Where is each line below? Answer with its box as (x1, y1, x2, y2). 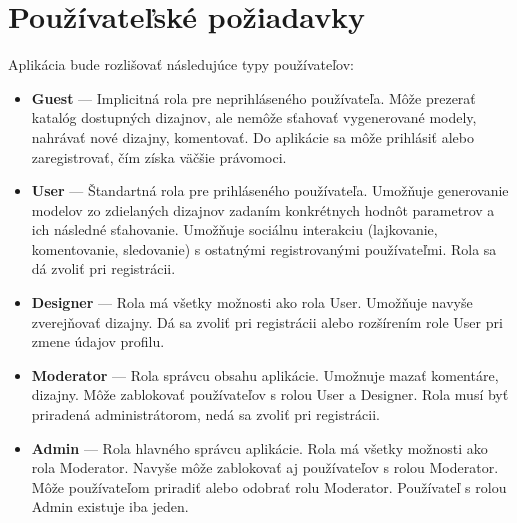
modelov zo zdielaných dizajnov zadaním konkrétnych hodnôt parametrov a (31, 199, 495, 220)
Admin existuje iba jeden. (31, 496, 189, 517)
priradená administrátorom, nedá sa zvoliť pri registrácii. (31, 404, 381, 425)
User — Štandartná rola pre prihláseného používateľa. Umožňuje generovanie (31, 180, 509, 201)
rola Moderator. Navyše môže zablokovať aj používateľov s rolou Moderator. (31, 457, 499, 478)
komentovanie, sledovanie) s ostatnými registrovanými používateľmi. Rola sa (31, 238, 497, 259)
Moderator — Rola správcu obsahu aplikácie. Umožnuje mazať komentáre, (31, 364, 499, 385)
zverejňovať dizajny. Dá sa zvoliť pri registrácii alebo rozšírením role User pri (31, 311, 503, 332)
